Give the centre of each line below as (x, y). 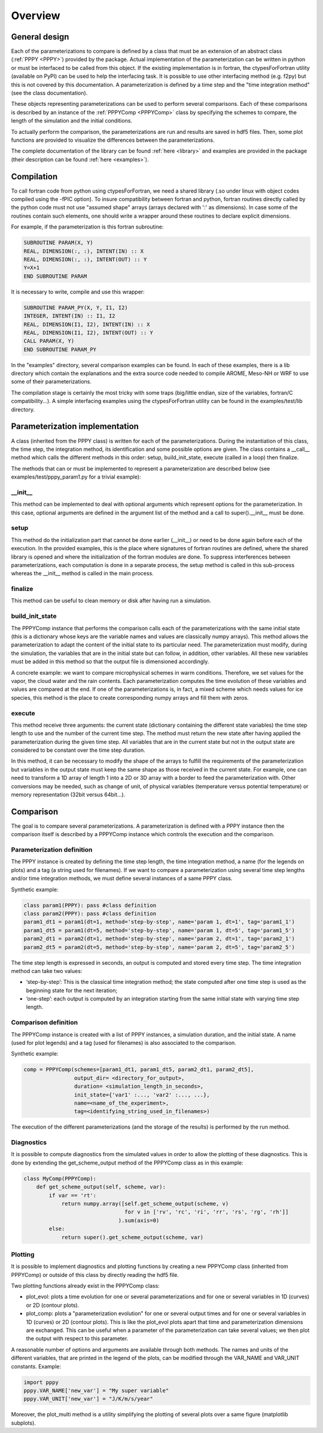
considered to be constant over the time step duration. (78, 750)
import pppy (41, 1382)
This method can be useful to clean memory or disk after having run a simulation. (111, 600)
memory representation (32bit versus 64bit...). (68, 795)
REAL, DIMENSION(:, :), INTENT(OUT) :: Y (85, 259)
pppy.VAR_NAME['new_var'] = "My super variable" (96, 1390)
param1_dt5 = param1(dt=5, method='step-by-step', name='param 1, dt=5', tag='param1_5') (159, 930)
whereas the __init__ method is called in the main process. (82, 574)
